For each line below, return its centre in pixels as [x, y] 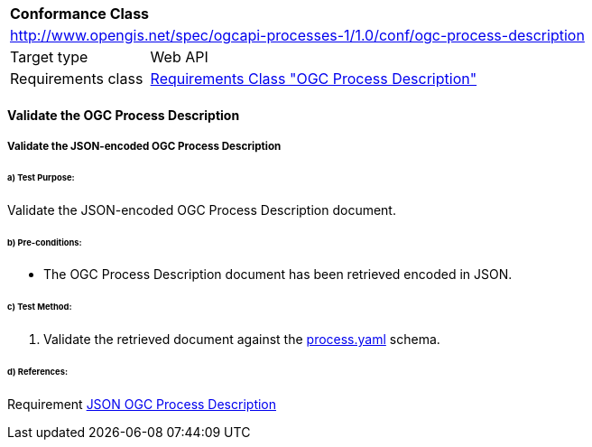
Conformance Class [80, 14]
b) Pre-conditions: [45, 242]
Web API [179, 57]
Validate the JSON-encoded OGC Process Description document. [202, 210]
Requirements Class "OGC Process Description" [314, 79]
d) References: [38, 371]
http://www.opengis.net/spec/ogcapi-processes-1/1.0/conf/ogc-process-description [297, 35]
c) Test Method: [40, 307]
